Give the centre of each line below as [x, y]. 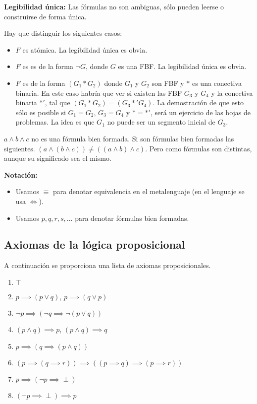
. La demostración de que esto [198, 102]
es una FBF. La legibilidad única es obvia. [182, 66]
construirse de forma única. [45, 16]
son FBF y [168, 83]
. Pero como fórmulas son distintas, [199, 148]
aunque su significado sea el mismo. [58, 158]
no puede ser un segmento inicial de [161, 122]
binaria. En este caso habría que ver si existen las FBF [99, 93]
